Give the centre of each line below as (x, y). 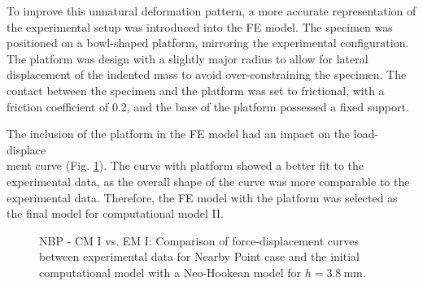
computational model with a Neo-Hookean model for (170, 272)
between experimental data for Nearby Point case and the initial (199, 256)
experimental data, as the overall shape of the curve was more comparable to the (208, 181)
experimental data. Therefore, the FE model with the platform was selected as (202, 197)
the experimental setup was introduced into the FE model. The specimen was (200, 26)
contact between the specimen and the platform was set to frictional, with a (196, 90)
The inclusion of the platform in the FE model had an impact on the (179, 134)
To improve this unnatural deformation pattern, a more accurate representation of (211, 11)
